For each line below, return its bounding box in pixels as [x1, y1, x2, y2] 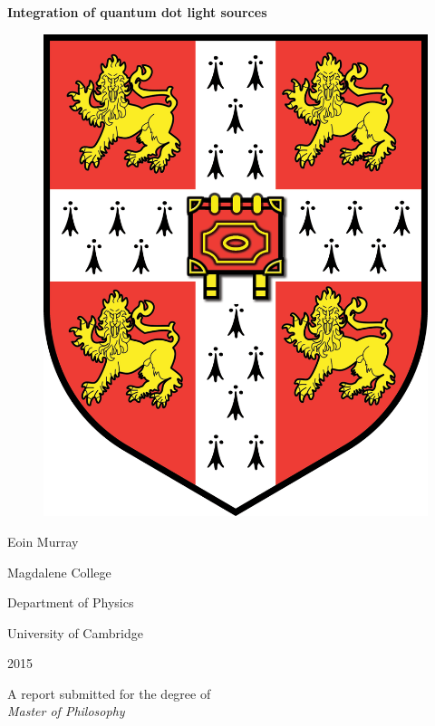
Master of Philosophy [7, 702, 125, 721]
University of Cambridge [7, 623, 143, 642]
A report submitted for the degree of [7, 683, 211, 702]
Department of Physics [7, 593, 134, 612]
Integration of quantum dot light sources [7, 3, 267, 21]
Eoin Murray [7, 531, 79, 550]
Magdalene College [7, 562, 111, 581]
